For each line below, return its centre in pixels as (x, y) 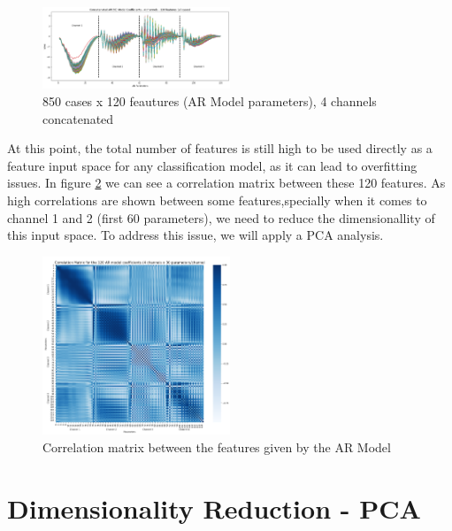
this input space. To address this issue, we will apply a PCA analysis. (195, 235)
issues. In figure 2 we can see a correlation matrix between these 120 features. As (226, 183)
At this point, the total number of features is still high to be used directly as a (220, 148)
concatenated (78, 118)
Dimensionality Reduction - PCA (214, 508)
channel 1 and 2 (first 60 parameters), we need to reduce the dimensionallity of (221, 217)
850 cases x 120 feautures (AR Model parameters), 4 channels (210, 101)
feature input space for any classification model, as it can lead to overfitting (212, 165)
